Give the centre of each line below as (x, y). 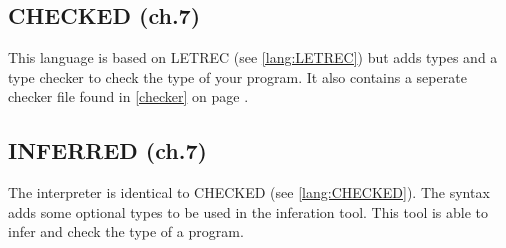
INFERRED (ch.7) (107, 150)
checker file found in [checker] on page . (128, 96)
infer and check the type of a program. (126, 231)
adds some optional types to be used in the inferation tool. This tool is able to (248, 211)
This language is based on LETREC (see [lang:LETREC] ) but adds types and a (253, 57)
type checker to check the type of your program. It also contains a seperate (237, 76)
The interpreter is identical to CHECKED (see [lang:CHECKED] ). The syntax (249, 192)
